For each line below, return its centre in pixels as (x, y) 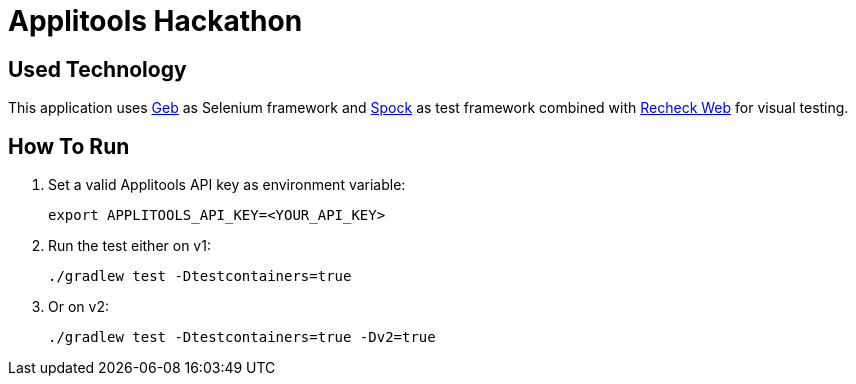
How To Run (69, 146)
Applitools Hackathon (155, 21)
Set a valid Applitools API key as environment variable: (227, 185)
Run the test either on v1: (129, 246)
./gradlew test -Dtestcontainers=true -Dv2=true (242, 337)
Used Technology (97, 69)
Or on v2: (78, 307)
